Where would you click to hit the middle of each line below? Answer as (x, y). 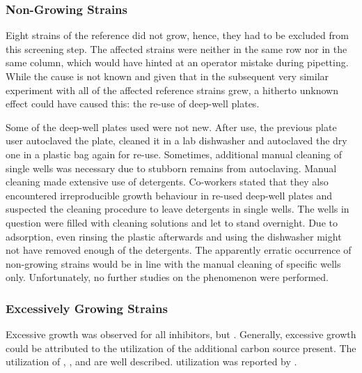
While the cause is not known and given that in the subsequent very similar (167, 76)
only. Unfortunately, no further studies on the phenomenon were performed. (167, 277)
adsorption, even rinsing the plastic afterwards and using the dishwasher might (174, 236)
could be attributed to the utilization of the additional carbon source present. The (181, 348)
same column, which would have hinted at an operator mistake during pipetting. (177, 62)
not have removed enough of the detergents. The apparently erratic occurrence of (179, 250)
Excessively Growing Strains (87, 308)
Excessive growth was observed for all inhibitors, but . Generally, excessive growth (181, 334)
